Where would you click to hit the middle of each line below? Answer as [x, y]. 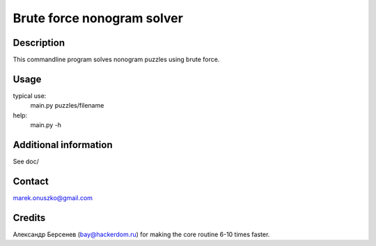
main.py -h [46, 125]
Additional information [63, 145]
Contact [31, 181]
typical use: [30, 96]
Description [39, 43]
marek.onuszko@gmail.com [53, 197]
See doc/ [26, 162]
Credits [29, 218]
